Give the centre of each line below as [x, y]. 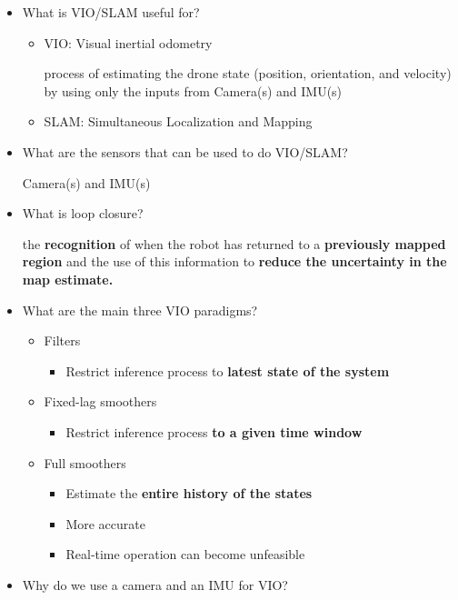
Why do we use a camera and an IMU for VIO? [155, 584]
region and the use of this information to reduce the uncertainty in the [234, 261]
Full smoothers [85, 462]
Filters [62, 340]
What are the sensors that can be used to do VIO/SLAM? [185, 151]
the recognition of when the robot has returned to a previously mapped [234, 243]
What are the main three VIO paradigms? [140, 310]
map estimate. [68, 279]
